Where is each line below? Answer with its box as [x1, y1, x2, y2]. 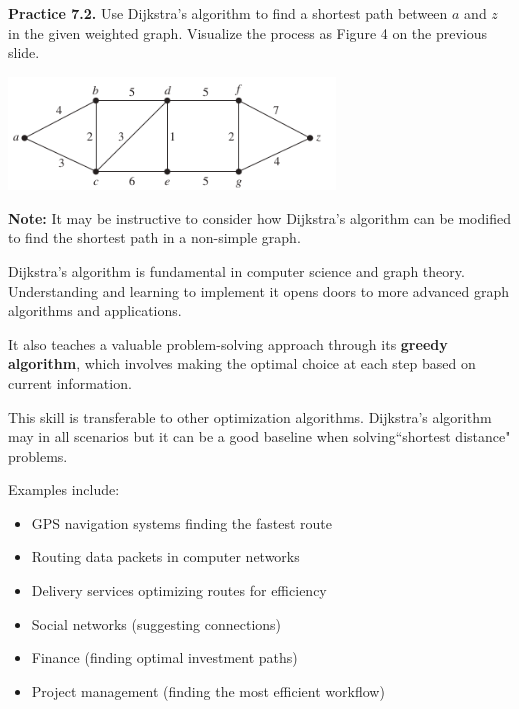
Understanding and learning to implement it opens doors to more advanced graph [8, 280, 509, 301]
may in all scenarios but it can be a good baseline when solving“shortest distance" [8, 426, 511, 447]
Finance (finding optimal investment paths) [31, 647, 298, 668]
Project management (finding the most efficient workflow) [31, 680, 385, 701]
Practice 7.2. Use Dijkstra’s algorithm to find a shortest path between [8, 3, 448, 23]
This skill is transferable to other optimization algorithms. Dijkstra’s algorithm [8, 406, 492, 427]
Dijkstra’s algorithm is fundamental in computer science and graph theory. [8, 260, 465, 281]
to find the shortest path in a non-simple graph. [8, 227, 301, 248]
